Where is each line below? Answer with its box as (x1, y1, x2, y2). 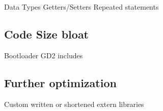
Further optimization (4, 75, 117, 90)
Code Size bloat (4, 26, 89, 42)
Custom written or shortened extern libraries (4, 98, 144, 109)
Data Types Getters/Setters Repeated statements (4, 2, 159, 12)
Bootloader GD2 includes (4, 50, 83, 60)
